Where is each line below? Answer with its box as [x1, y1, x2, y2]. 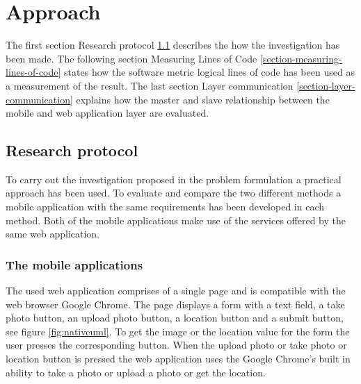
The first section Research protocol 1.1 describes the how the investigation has [6, 37, 340, 52]
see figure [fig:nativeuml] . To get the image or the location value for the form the [6, 324, 350, 338]
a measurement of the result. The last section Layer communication [6, 78, 294, 92]
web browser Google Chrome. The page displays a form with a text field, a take [6, 297, 345, 311]
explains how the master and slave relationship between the [76, 92, 330, 106]
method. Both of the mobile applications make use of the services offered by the [6, 212, 346, 227]
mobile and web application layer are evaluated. [6, 106, 209, 120]
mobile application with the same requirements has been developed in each [6, 199, 325, 214]
